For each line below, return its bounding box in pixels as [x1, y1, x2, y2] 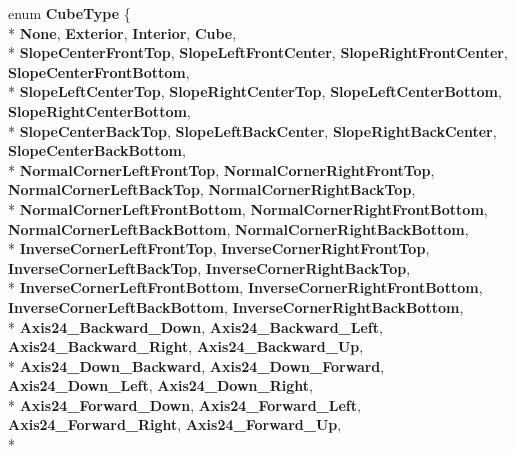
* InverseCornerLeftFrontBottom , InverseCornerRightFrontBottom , [8, 277, 483, 298]
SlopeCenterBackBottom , [8, 140, 186, 161]
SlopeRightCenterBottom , [8, 100, 191, 121]
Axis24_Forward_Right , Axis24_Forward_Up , [8, 414, 342, 435]
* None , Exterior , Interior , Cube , [8, 22, 237, 43]
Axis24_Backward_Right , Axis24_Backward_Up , [8, 336, 364, 357]
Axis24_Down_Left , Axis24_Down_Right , [8, 375, 313, 396]
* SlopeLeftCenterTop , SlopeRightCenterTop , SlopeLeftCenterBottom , [8, 81, 502, 102]
